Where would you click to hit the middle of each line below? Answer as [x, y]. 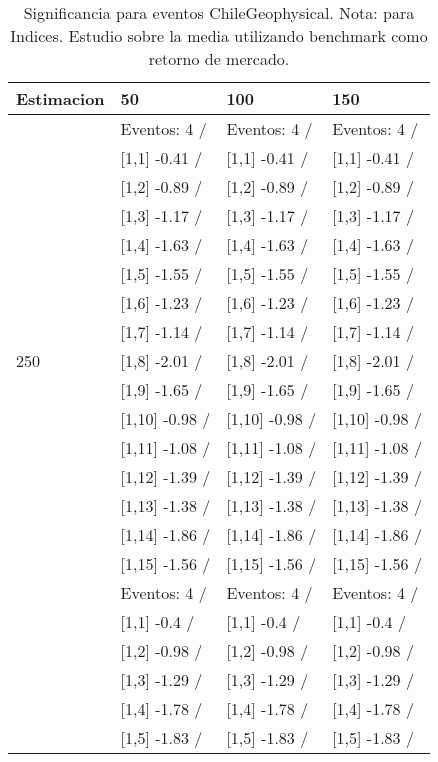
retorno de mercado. [219, 58]
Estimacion [60, 98]
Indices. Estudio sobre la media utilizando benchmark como [219, 35]
